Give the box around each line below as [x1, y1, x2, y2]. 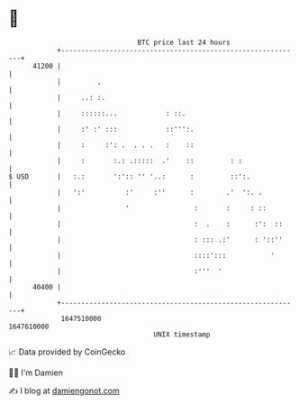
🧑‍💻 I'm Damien [8, 367, 64, 378]
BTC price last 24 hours [137, 38, 231, 47]
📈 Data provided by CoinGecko [8, 346, 126, 357]
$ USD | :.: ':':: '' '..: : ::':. [8, 171, 251, 181]
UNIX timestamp [153, 329, 211, 339]
